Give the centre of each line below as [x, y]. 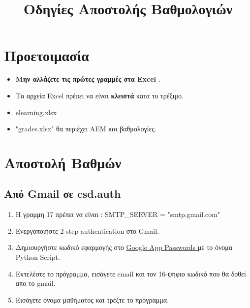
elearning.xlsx [36, 112]
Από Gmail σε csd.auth [62, 194]
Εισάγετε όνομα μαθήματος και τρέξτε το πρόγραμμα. [92, 299]
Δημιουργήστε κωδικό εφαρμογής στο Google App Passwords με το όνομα [124, 247]
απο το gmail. [35, 283]
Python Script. [38, 257]
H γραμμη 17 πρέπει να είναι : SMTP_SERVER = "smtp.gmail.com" [118, 214]
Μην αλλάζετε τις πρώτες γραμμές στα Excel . [88, 79]
